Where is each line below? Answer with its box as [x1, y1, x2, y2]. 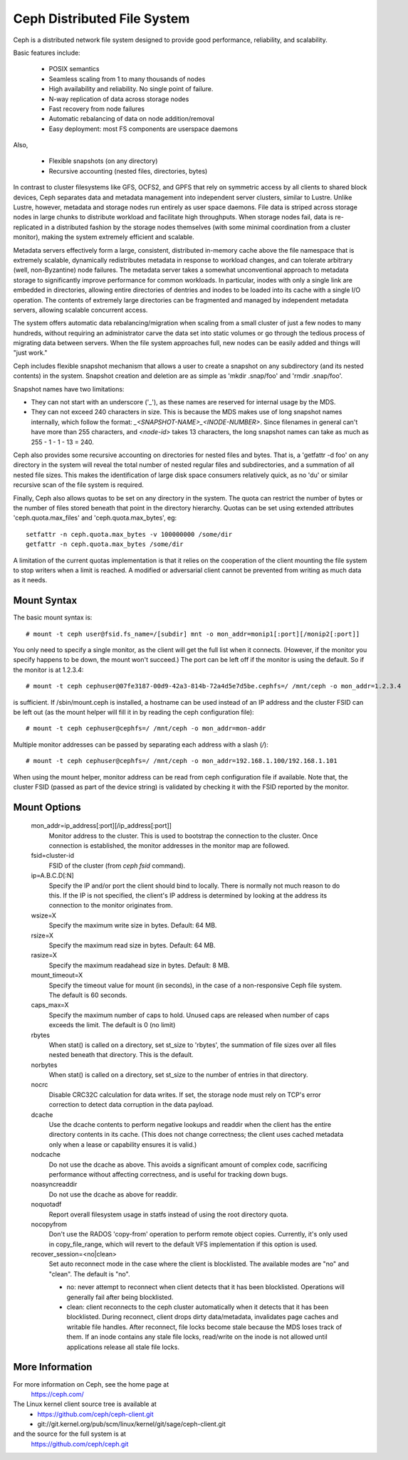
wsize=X [31, 911, 57, 920]
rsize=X [31, 931, 53, 940]
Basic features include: [13, 48, 81, 57]
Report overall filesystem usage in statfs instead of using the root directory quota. [48, 1210, 288, 1219]
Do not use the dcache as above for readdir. [48, 1189, 178, 1199]
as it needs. [13, 576, 48, 584]
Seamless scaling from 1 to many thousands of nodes [48, 75, 206, 83]
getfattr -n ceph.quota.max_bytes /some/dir [26, 540, 184, 548]
